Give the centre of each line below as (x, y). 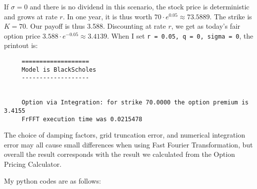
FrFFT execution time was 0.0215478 (82, 119)
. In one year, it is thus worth (107, 16)
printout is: (21, 45)
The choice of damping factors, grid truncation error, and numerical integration (125, 135)
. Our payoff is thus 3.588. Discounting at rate (96, 26)
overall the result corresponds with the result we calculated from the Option (120, 154)
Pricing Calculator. (33, 164)
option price (22, 35)
